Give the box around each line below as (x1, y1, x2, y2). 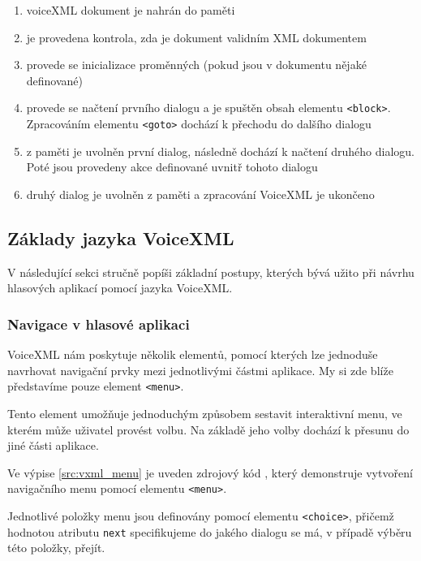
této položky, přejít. (7, 539, 105, 556)
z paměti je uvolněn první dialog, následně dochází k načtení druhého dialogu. (26, 142, 415, 159)
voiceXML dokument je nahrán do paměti (26, 2, 235, 18)
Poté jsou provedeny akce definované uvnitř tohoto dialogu (26, 158, 318, 175)
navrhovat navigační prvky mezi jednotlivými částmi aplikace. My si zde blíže (7, 361, 393, 378)
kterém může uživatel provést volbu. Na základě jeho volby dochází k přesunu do (7, 421, 410, 438)
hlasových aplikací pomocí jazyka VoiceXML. (7, 279, 233, 296)
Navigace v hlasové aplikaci (7, 313, 190, 334)
